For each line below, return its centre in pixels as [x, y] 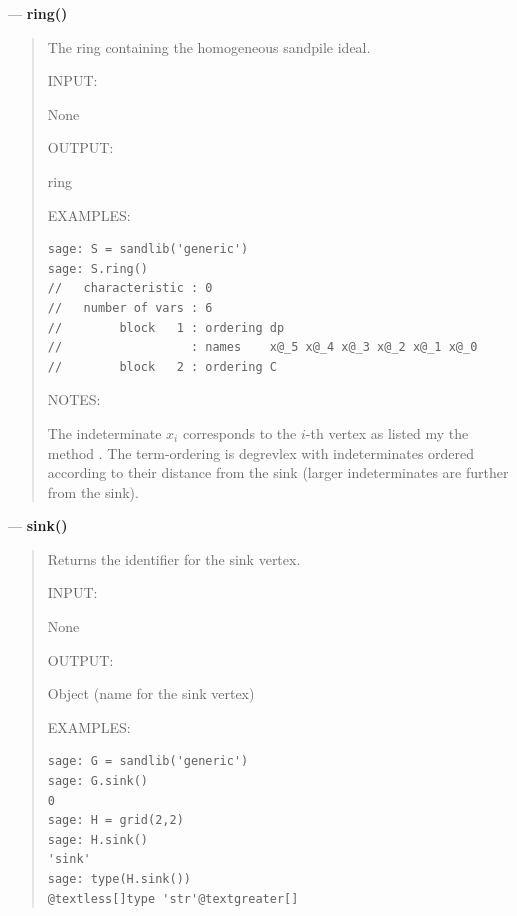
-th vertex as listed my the [387, 432]
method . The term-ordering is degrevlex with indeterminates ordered [261, 452]
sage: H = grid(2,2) [115, 820]
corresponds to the [239, 432]
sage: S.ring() [98, 268]
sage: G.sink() [98, 781]
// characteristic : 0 [130, 288]
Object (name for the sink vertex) [151, 693]
